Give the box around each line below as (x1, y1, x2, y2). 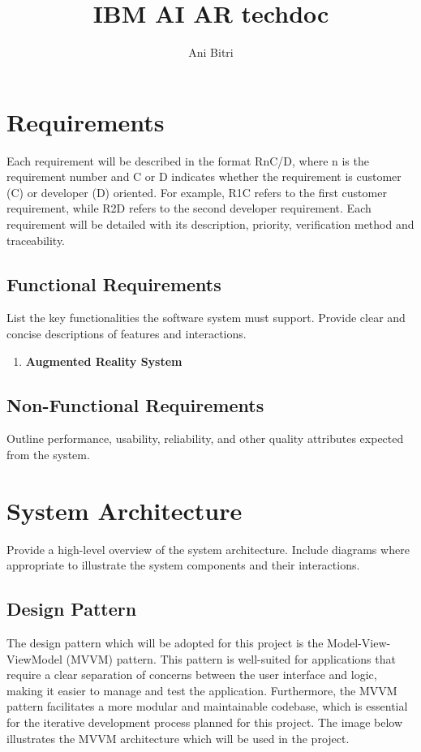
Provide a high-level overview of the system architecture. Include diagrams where (6, 540, 410, 557)
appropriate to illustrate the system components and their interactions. (6, 556, 360, 574)
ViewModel (6, 650, 62, 667)
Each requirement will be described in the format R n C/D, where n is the (6, 152, 369, 169)
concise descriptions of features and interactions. (6, 325, 247, 342)
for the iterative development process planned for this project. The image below (6, 714, 403, 731)
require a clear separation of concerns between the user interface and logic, (6, 666, 377, 683)
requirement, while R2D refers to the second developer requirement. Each (6, 200, 372, 217)
